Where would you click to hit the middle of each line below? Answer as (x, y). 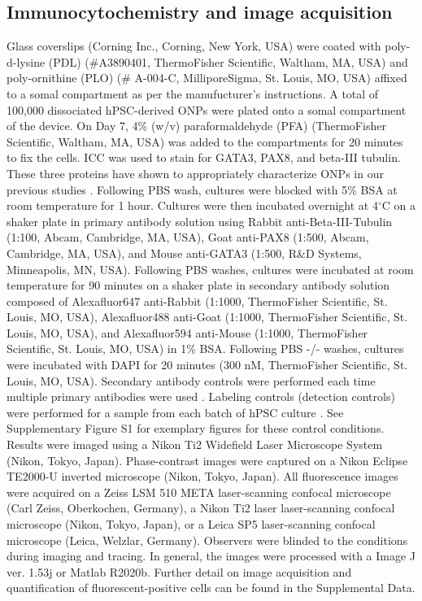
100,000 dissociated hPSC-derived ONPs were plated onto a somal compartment (207, 109)
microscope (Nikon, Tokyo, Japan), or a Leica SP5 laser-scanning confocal (191, 524)
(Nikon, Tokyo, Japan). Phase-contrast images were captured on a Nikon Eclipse (207, 460)
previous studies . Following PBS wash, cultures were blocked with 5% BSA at (202, 189)
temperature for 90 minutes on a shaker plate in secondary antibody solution (198, 285)
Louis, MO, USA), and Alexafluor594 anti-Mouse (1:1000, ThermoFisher (187, 332)
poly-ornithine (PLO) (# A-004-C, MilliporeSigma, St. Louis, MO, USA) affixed (207, 78)
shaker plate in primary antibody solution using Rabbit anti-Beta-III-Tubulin (200, 221)
